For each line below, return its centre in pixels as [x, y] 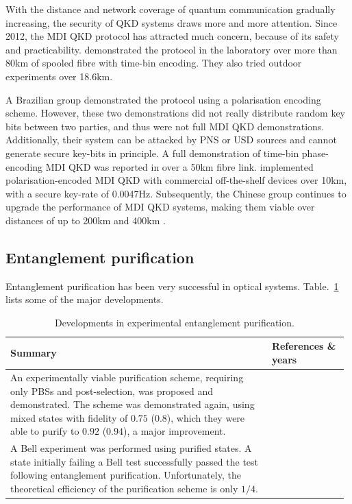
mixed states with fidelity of [69, 417]
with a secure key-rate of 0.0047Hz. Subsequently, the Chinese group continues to [176, 193]
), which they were [206, 417]
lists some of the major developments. [85, 299]
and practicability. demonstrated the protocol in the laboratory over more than [172, 49]
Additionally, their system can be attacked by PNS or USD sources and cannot [171, 140]
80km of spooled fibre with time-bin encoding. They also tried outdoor [154, 63]
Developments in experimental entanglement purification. [174, 322]
